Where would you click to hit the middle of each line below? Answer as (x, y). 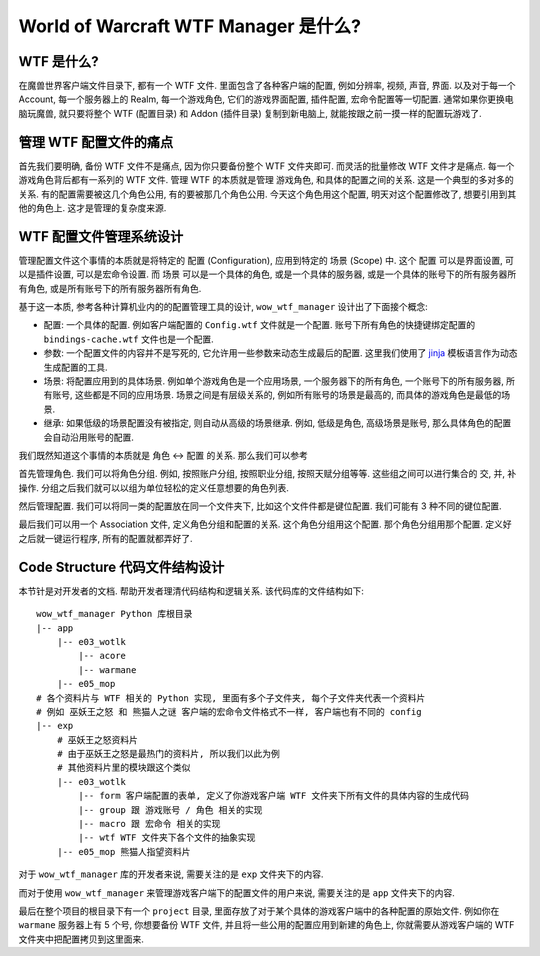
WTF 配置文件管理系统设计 (101, 236)
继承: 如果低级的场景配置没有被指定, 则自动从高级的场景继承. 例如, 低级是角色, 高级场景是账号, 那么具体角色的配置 (277, 423)
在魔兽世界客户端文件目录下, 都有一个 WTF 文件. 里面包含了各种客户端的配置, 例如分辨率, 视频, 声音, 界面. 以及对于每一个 (267, 86)
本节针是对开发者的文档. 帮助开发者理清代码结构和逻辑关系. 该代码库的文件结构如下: (191, 591)
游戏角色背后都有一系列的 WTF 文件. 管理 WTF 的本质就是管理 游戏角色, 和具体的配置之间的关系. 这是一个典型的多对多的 (266, 180)
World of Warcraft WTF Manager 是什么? (190, 26)
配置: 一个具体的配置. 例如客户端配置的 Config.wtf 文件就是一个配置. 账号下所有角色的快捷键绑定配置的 (259, 325)
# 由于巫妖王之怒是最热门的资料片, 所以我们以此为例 (168, 754)
